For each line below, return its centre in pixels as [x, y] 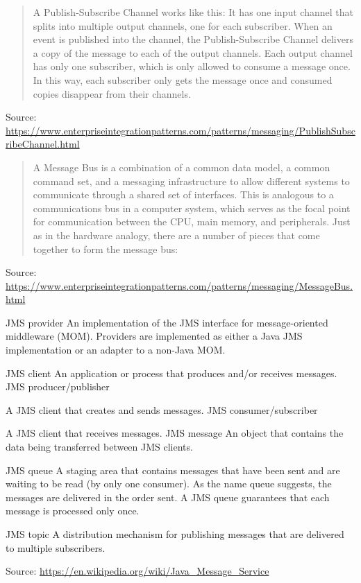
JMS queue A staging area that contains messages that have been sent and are [173, 470]
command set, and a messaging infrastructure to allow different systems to [191, 181]
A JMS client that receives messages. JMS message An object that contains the [175, 433]
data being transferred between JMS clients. [99, 447]
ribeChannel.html [43, 144]
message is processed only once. [73, 511]
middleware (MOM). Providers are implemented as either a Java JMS [154, 336]
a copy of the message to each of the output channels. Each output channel [193, 52]
